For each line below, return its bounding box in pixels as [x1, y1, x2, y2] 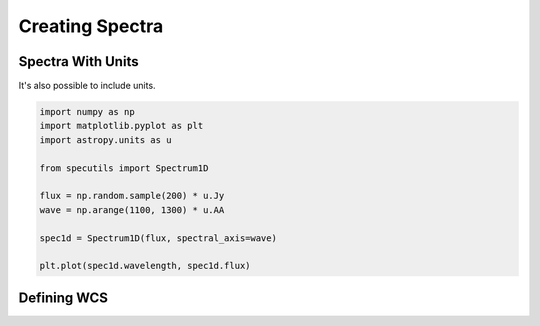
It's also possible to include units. [18, 80, 156, 92]
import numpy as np [39, 106, 135, 118]
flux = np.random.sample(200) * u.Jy [39, 190, 225, 202]
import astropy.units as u [39, 134, 172, 145]
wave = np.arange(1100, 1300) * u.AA [39, 204, 225, 215]
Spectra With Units [18, 53, 139, 70]
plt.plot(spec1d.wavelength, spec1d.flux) [39, 260, 251, 272]
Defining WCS [18, 289, 109, 306]
